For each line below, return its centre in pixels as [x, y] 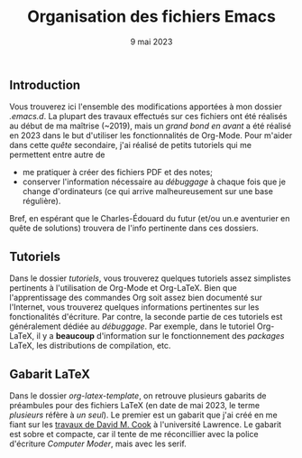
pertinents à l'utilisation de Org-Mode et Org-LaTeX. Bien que [123, 288]
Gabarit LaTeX [50, 374]
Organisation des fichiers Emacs [151, 17]
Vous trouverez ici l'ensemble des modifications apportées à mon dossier [146, 107]
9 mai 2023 [151, 42]
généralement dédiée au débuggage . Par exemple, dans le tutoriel [132, 326]
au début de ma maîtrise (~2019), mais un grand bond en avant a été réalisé [150, 126]
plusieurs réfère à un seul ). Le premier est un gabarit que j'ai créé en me [143, 415]
